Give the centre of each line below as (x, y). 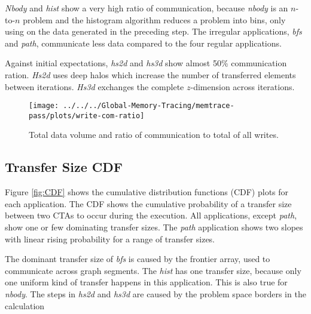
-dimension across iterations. (243, 86)
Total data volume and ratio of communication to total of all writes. (154, 135)
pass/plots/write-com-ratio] (87, 116)
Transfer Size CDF (64, 167)
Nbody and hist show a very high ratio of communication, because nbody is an (147, 8)
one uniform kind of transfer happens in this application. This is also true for (146, 282)
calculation (25, 305)
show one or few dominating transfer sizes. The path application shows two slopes (154, 227)
